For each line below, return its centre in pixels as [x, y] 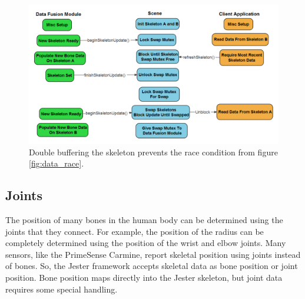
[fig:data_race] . [57, 163]
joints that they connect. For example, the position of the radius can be [135, 231]
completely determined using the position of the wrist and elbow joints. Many [146, 243]
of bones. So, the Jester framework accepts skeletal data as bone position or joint [152, 266]
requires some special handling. [62, 289]
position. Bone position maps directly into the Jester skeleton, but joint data [144, 277]
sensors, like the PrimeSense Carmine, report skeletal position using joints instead [153, 254]
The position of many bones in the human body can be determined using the [144, 220]
